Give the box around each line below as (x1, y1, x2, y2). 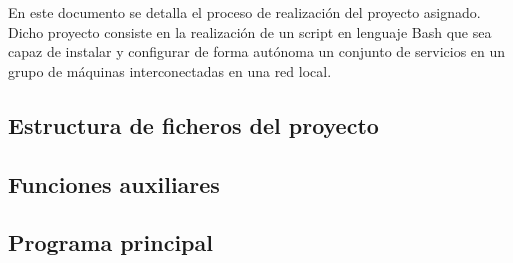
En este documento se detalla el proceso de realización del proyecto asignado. (8, 2, 481, 22)
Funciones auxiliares (8, 168, 220, 199)
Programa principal (8, 227, 213, 258)
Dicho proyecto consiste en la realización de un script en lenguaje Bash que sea (8, 21, 492, 42)
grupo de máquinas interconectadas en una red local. (8, 60, 332, 81)
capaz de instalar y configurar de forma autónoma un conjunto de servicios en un (8, 41, 506, 62)
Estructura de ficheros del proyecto (8, 109, 379, 140)
